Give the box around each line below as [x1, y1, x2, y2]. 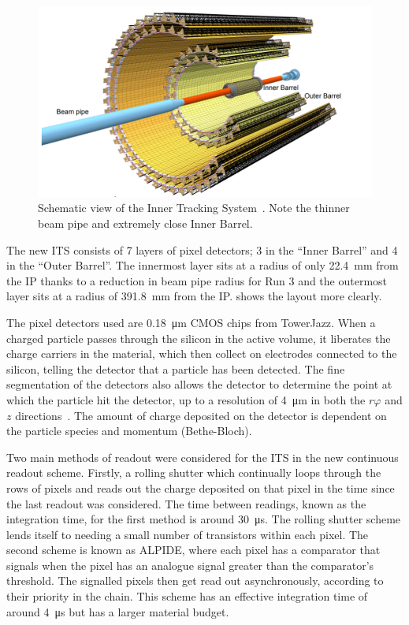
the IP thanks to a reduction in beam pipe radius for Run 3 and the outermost [6, 272, 388, 288]
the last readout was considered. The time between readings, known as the [6, 495, 366, 512]
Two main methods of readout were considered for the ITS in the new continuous [6, 448, 399, 465]
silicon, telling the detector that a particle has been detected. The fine [6, 360, 345, 377]
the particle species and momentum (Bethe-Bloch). [6, 422, 252, 439]
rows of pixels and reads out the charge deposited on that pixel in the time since [6, 479, 395, 496]
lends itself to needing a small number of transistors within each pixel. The [6, 526, 369, 542]
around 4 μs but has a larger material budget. [6, 603, 229, 619]
